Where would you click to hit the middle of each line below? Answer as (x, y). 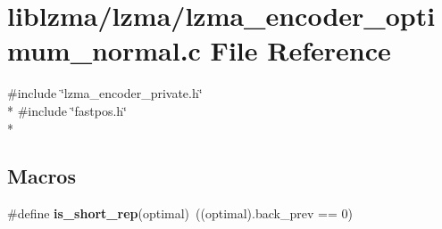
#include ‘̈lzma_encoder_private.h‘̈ (105, 93)
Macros (42, 176)
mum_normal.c (104, 50)
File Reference (300, 50)
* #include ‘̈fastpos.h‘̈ (67, 110)
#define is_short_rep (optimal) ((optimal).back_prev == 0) (180, 213)
